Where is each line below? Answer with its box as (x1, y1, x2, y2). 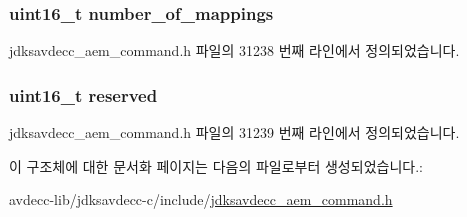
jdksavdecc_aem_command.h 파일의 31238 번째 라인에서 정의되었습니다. (9, 40, 460, 61)
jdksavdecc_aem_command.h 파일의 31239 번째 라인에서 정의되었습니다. (9, 122, 460, 143)
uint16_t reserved (9, 82, 158, 107)
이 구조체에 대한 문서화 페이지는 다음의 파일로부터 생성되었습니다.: (9, 155, 423, 176)
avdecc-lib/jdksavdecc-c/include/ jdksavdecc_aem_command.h (9, 189, 393, 210)
